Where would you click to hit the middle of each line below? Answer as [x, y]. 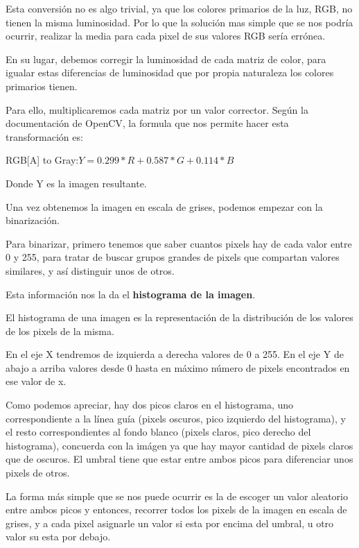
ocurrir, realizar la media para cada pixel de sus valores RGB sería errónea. [166, 36]
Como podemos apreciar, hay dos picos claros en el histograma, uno [150, 405]
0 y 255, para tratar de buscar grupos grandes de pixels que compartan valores [173, 257]
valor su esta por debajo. [58, 537]
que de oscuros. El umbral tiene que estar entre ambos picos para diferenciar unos [179, 459]
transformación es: [44, 136]
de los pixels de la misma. [60, 331]
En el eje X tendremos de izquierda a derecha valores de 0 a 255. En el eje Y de [175, 354]
